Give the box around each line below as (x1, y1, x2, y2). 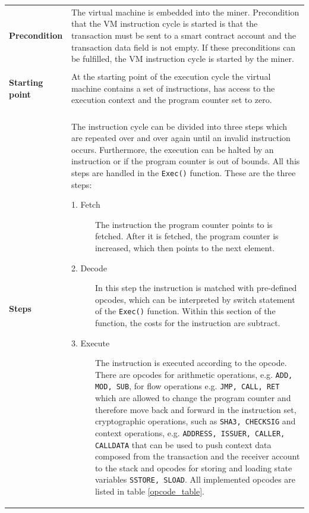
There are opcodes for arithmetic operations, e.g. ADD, (94, 368, 293, 380)
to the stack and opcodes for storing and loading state (94, 461, 292, 474)
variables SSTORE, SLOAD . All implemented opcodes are (94, 473, 296, 486)
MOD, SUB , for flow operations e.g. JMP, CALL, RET (94, 380, 280, 392)
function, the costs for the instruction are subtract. (94, 316, 280, 329)
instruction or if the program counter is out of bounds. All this (71, 155, 300, 167)
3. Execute (71, 336, 110, 349)
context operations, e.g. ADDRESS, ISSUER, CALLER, (94, 426, 285, 439)
